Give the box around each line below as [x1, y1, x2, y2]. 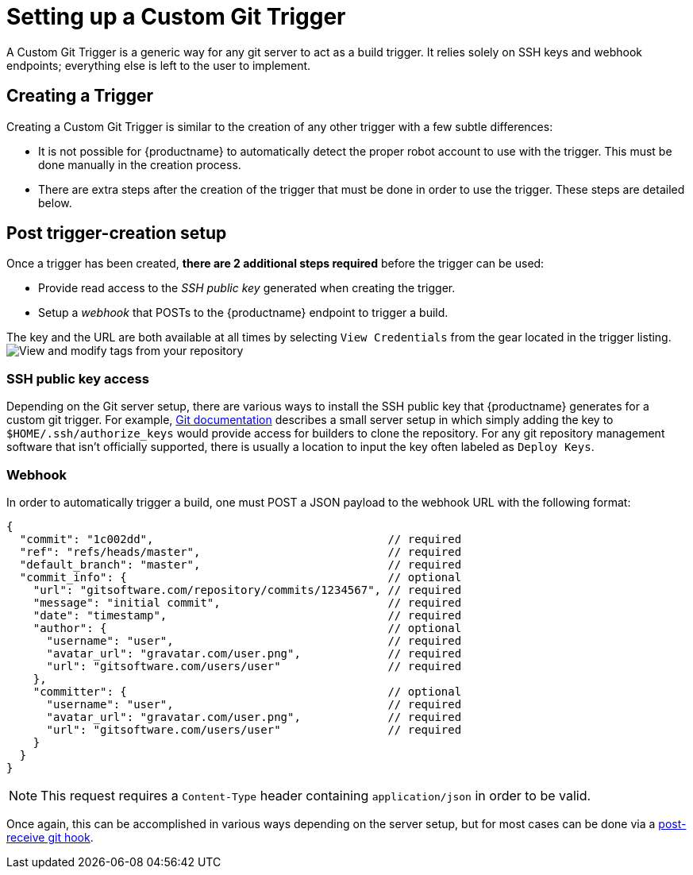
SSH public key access [6, 370, 149, 387]
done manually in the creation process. [38, 157, 241, 172]
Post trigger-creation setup [6, 223, 227, 244]
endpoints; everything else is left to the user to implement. [6, 58, 311, 72]
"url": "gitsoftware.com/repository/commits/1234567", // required [33, 583, 462, 596]
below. [38, 195, 72, 210]
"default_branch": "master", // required [19, 557, 462, 571]
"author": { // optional [33, 621, 462, 634]
